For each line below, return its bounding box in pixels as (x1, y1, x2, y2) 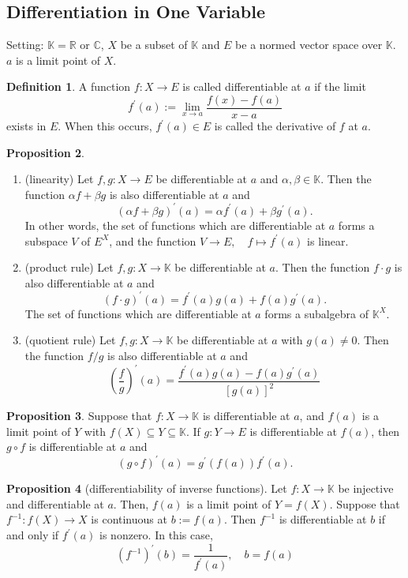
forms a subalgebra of (264, 305, 369, 321)
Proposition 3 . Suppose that (6, 407, 152, 424)
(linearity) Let (24, 171, 94, 187)
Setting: (6, 36, 44, 53)
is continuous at (91, 511, 167, 527)
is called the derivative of (214, 118, 336, 134)
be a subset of (120, 36, 188, 53)
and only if (6, 527, 59, 543)
